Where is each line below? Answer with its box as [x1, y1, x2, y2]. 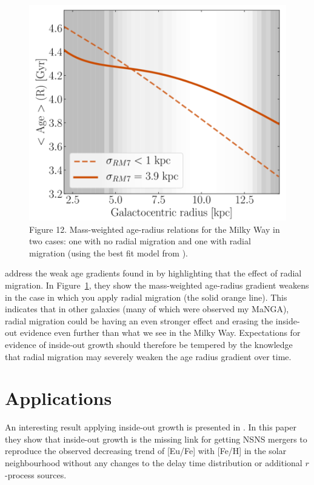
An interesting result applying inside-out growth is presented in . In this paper [5, 421, 296, 433]
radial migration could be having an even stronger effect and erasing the [5, 314, 273, 327]
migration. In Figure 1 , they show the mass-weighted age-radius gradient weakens [5, 279, 309, 292]
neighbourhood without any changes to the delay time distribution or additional [5, 457, 302, 469]
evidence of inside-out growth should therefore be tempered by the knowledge [5, 338, 293, 350]
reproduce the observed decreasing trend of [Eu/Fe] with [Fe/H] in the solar [5, 444, 287, 457]
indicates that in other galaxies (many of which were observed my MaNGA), [5, 303, 289, 315]
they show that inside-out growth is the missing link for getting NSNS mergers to [5, 432, 307, 445]
